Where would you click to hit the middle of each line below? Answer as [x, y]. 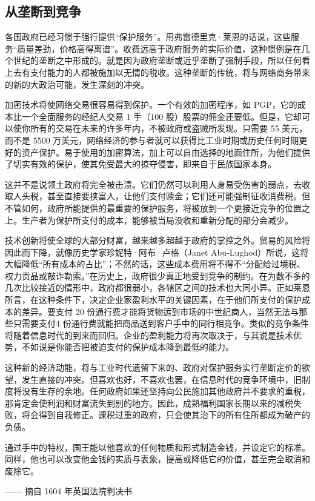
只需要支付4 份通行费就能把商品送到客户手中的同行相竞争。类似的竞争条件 [161, 323]
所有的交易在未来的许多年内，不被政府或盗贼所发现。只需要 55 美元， [169, 128]
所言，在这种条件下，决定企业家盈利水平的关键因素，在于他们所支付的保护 [153, 300]
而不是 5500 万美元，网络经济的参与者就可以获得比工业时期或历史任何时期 [152, 140]
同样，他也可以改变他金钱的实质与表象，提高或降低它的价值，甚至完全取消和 [157, 459]
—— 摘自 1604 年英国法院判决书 [68, 491]
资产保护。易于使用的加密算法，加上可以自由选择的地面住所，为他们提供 [166, 152]
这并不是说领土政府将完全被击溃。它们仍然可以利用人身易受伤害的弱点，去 [153, 184]
